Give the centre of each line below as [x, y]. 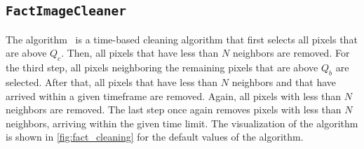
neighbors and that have [284, 81]
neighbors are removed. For [291, 53]
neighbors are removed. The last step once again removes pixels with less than [174, 109]
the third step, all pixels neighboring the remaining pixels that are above [162, 68]
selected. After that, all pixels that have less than [112, 81]
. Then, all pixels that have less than [140, 53]
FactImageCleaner [66, 11]
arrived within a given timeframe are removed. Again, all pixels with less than [173, 95]
